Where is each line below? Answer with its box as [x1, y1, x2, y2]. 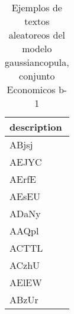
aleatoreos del [8, 28, 65, 42]
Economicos [7, 83, 56, 96]
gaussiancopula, [5, 55, 69, 69]
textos [24, 14, 50, 28]
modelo [22, 42, 52, 55]
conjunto [19, 69, 55, 83]
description [9, 120, 62, 134]
